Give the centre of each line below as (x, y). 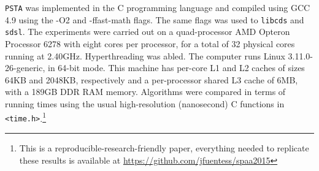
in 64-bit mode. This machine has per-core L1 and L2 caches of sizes (176, 68)
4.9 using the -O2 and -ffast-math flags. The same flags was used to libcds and (155, 19)
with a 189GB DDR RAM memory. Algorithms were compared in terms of (145, 92)
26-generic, (25, 68)
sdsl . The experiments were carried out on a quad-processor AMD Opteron (148, 32)
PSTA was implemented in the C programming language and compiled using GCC (158, 7)
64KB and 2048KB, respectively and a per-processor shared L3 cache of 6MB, (152, 79)
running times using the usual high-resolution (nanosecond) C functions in (145, 103)
